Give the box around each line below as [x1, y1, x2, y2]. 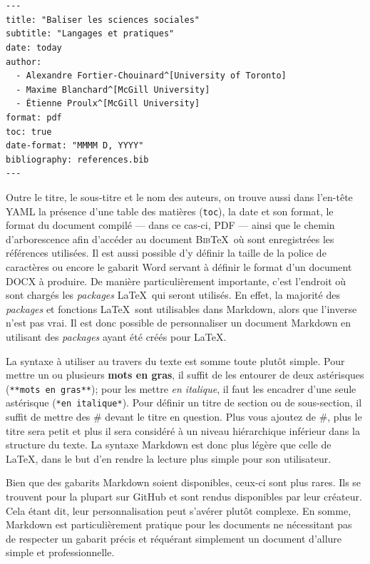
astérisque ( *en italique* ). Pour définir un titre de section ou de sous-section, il [6, 395, 362, 410]
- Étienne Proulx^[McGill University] [16, 98, 200, 109]
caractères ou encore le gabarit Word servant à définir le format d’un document [6, 259, 352, 274]
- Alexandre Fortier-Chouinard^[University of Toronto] [16, 71, 287, 81]
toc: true [6, 126, 52, 137]
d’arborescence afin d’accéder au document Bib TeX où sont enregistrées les [6, 231, 334, 246]
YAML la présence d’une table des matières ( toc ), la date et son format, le [6, 203, 334, 218]
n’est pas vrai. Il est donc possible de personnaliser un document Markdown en [6, 315, 351, 330]
